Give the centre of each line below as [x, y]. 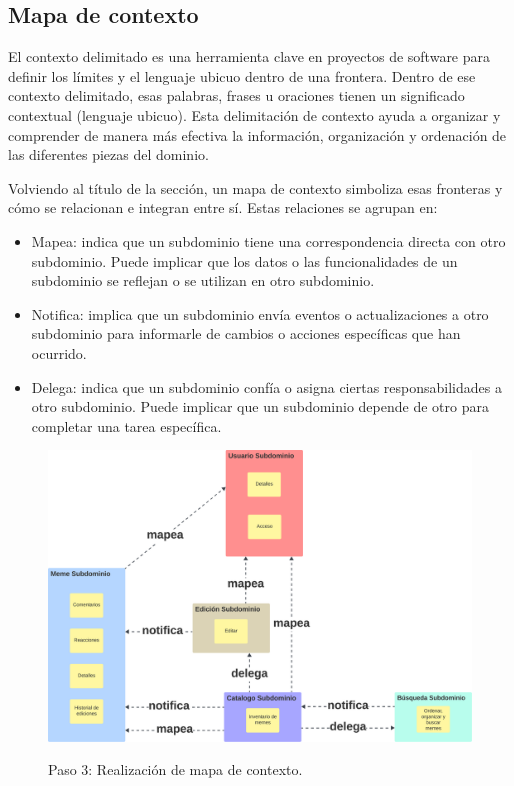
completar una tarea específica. [126, 425]
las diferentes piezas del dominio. [108, 154]
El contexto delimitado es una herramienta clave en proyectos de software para [249, 56]
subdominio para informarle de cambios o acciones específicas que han [246, 333]
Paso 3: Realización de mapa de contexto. [175, 769]
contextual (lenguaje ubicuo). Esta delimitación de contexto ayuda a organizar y [254, 114]
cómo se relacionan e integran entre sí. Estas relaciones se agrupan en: [223, 207]
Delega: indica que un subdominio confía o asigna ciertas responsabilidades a [266, 386]
